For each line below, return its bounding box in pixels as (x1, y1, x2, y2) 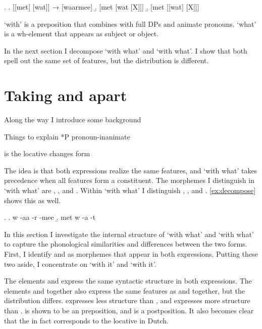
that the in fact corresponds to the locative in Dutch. (4, 315, 169, 325)
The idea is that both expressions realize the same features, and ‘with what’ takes (4, 165, 257, 175)
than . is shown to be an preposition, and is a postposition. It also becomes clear (4, 305, 254, 315)
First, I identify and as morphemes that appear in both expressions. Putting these (4, 249, 258, 259)
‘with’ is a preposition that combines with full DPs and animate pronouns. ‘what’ (4, 18, 256, 29)
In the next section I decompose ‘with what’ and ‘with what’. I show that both (4, 45, 247, 56)
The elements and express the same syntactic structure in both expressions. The (4, 275, 252, 286)
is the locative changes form (4, 148, 90, 159)
